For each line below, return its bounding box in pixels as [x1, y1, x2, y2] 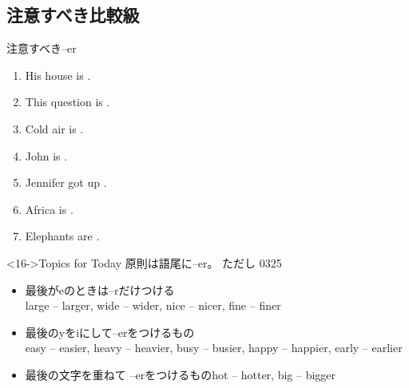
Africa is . [25, 200, 73, 217]
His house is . [25, 66, 91, 83]
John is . [25, 147, 68, 164]
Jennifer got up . [25, 174, 107, 191]
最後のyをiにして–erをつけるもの [25, 323, 195, 340]
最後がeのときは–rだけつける [25, 281, 175, 298]
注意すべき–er [6, 40, 77, 57]
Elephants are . [25, 228, 100, 244]
